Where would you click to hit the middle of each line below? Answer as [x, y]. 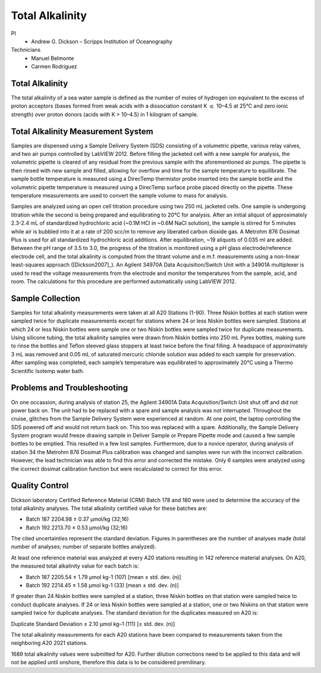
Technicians [26, 50]
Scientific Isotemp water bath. [48, 371]
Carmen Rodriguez [54, 67]
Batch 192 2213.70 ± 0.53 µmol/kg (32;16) [77, 527]
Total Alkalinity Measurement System [82, 131]
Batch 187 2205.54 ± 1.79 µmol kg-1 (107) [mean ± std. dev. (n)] [103, 577]
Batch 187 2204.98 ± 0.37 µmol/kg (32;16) [77, 519]
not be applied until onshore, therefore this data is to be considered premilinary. [108, 662]
